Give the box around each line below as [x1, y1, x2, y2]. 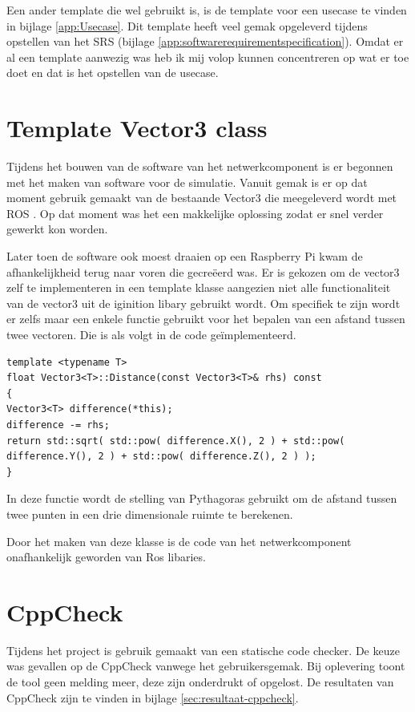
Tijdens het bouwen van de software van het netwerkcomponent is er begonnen [6, 158, 393, 175]
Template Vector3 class [6, 111, 268, 144]
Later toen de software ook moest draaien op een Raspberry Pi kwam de [6, 248, 363, 265]
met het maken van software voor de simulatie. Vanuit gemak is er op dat [6, 173, 368, 190]
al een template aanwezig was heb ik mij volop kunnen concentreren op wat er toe [6, 48, 409, 65]
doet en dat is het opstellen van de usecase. [6, 64, 219, 81]
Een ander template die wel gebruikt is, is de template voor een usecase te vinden [6, 2, 407, 18]
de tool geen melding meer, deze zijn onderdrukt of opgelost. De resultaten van [6, 674, 394, 690]
